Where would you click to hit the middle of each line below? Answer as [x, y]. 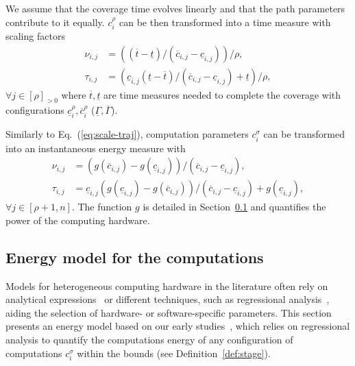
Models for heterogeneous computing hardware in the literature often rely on [167, 285]
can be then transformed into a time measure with [225, 22]
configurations [35, 110]
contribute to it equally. [55, 22]
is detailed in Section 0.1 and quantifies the [234, 207]
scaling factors [35, 36]
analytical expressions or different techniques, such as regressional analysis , [168, 299]
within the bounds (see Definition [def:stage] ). [174, 353]
